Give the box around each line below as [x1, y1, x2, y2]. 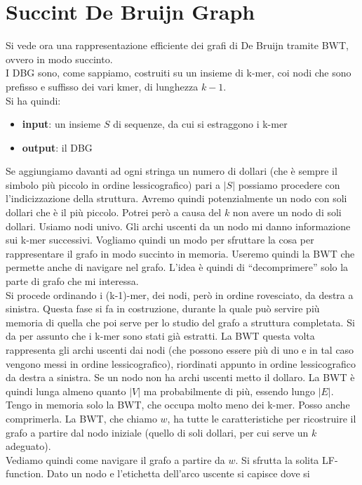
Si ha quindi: [6, 93, 61, 107]
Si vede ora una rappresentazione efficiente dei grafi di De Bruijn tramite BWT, [6, 38, 349, 53]
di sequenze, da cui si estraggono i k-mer [113, 117, 288, 131]
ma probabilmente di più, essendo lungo [143, 383, 315, 398]
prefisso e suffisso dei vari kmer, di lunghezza [6, 79, 199, 93]
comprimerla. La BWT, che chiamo [6, 411, 157, 425]
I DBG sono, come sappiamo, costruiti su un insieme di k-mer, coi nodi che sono [6, 65, 351, 80]
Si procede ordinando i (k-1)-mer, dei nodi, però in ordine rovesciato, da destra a [6, 287, 354, 302]
